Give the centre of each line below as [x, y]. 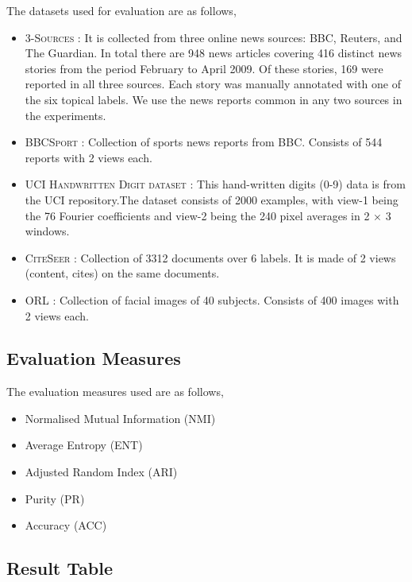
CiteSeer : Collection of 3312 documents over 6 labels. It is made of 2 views [210, 257]
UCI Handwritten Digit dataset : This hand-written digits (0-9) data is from [215, 184]
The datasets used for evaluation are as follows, [121, 10]
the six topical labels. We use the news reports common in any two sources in [214, 99]
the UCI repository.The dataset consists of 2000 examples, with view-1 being [212, 199]
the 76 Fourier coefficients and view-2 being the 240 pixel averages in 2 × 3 [208, 215]
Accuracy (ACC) [66, 525]
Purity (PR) [55, 498]
